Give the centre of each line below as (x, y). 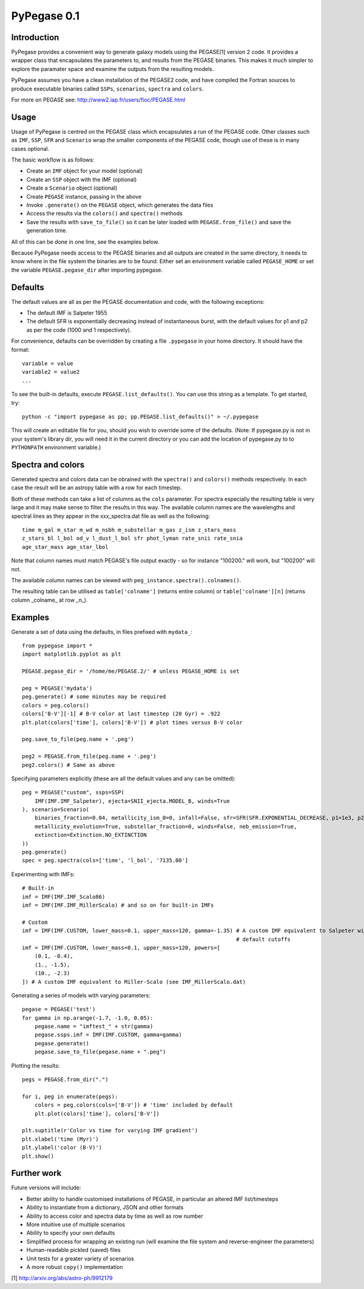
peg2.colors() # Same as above (69, 765)
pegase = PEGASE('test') (59, 1009)
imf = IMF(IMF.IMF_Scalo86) (64, 897)
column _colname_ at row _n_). (49, 600)
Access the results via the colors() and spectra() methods (105, 213)
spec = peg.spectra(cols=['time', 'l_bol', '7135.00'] (105, 861)
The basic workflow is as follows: (53, 160)
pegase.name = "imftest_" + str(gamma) (94, 1026)
